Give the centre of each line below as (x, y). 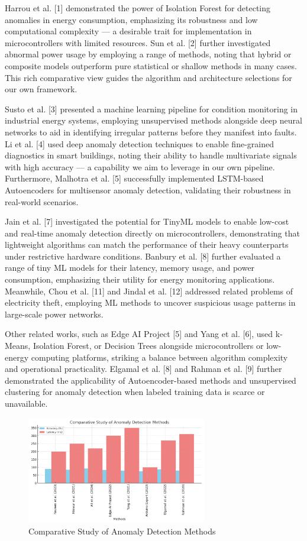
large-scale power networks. (54, 314)
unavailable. (26, 403)
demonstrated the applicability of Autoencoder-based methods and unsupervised (151, 380)
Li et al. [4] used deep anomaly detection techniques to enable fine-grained (139, 143)
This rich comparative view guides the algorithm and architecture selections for (148, 77)
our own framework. (41, 89)
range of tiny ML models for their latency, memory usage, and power (130, 268)
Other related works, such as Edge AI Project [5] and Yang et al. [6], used (139, 334)
